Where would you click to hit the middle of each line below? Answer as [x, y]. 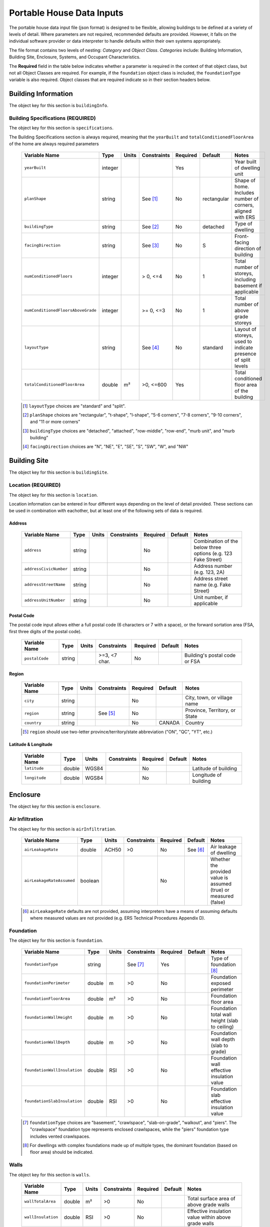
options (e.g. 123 [213, 553]
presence [245, 353]
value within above [209, 1217]
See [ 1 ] [150, 199]
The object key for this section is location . [53, 495]
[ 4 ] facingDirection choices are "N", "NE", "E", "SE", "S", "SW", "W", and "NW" [106, 447]
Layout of [245, 329]
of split [243, 360]
